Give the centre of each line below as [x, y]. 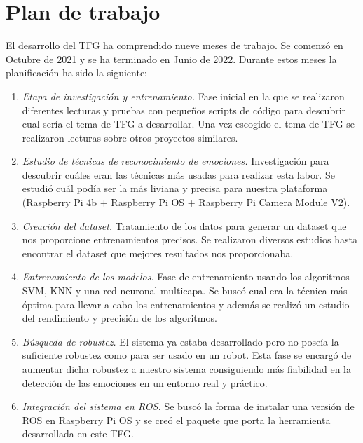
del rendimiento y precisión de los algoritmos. [119, 318]
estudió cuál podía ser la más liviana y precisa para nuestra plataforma [175, 188]
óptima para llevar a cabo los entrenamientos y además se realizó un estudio [186, 304]
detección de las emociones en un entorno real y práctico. [145, 382]
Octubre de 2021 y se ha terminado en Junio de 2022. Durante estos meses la [171, 59]
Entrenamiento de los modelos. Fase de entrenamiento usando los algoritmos [186, 277]
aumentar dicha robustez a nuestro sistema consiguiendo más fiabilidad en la [186, 369]
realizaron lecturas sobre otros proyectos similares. [130, 137]
